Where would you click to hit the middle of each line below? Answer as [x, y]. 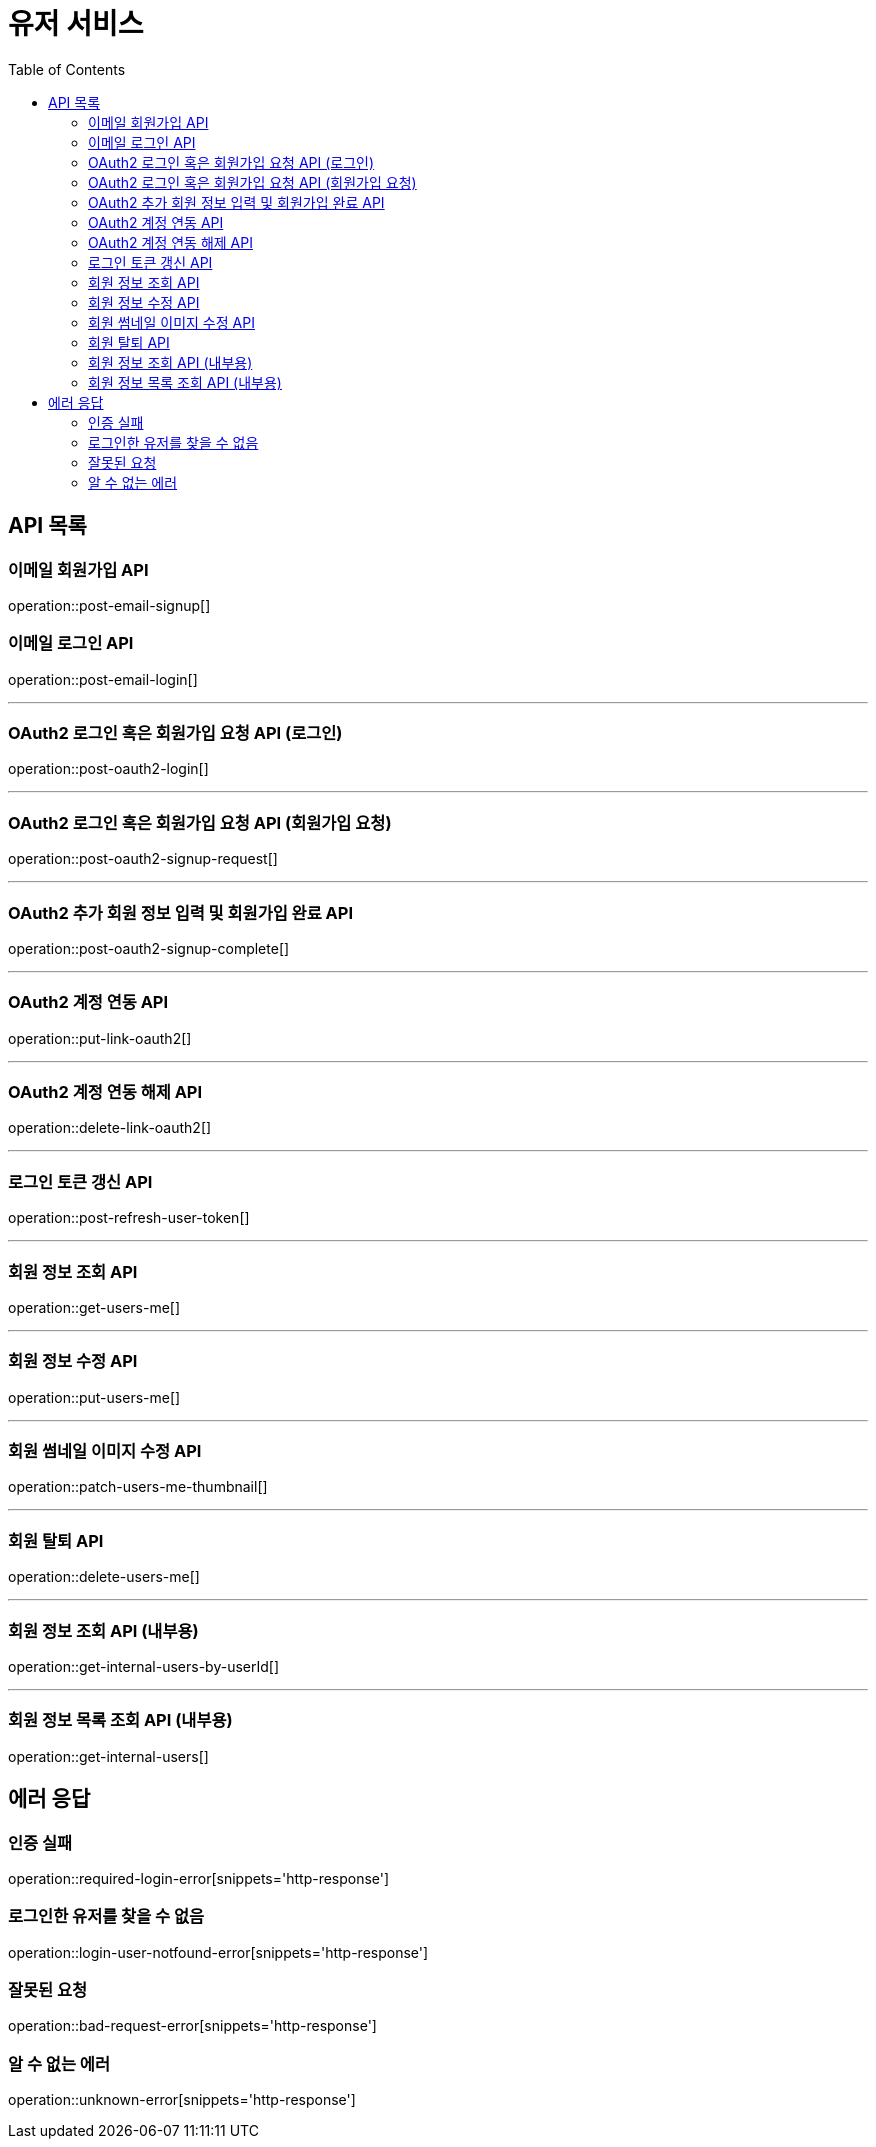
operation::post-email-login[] [103, 679]
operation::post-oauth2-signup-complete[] [149, 948]
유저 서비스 [76, 24]
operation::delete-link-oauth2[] [110, 1128]
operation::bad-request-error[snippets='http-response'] [192, 2026]
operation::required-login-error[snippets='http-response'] [199, 1878]
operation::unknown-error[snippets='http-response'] [182, 2100]
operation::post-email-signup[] [109, 605]
